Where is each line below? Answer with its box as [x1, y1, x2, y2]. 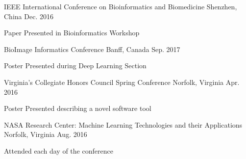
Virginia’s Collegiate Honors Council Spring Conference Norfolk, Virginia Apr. [4, 77, 240, 87]
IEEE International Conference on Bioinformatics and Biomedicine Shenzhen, [4, 1, 237, 11]
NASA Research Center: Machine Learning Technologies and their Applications [4, 119, 243, 130]
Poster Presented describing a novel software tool [4, 103, 151, 113]
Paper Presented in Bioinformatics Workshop [4, 27, 140, 38]
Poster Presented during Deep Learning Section [4, 60, 147, 71]
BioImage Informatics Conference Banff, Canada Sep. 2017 [4, 44, 180, 54]
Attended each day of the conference [4, 145, 113, 156]
